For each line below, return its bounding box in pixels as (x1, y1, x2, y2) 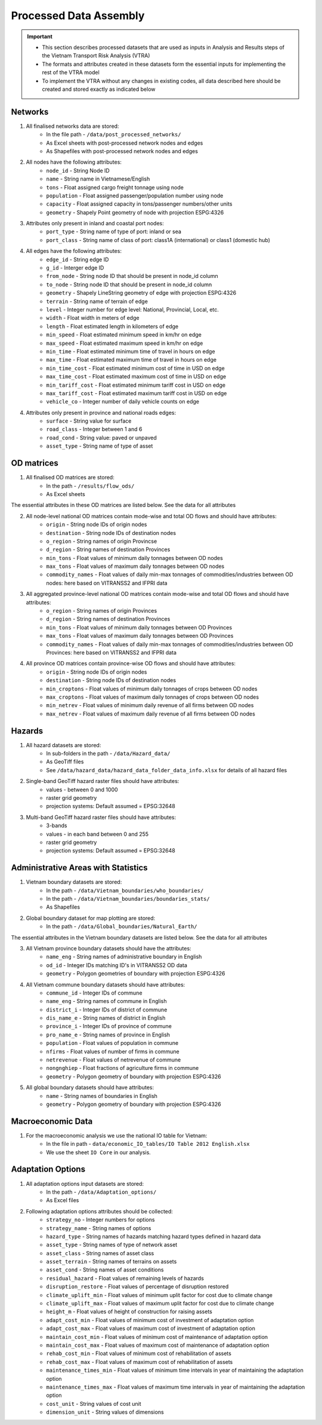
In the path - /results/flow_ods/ (46, 482, 135, 490)
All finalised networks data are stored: (26, 123, 119, 130)
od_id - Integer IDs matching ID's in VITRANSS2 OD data (46, 961, 188, 968)
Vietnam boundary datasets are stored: (26, 879, 122, 886)
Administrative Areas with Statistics (11, 863, 148, 873)
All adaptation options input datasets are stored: (26, 1180, 144, 1187)
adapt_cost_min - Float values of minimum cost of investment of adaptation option (46, 1316, 254, 1323)
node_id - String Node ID (46, 167, 110, 174)
